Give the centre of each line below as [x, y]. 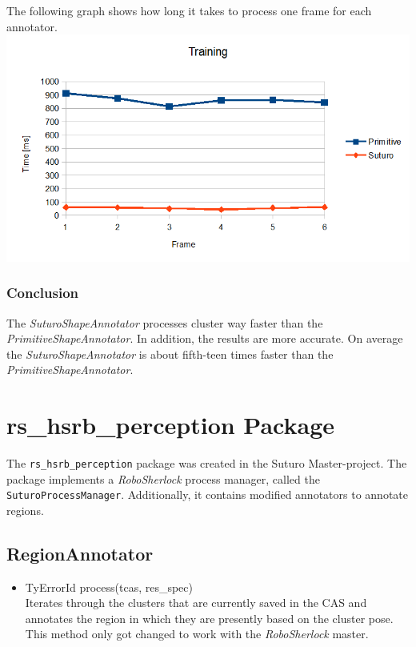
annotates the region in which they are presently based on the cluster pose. [209, 618]
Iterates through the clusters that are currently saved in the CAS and [196, 603]
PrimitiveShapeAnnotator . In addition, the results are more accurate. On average [205, 338]
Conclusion [42, 293]
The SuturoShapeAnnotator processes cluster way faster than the [165, 322]
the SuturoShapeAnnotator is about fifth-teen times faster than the [170, 354]
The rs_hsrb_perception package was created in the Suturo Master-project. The [207, 463]
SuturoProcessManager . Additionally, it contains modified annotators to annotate [207, 494]
